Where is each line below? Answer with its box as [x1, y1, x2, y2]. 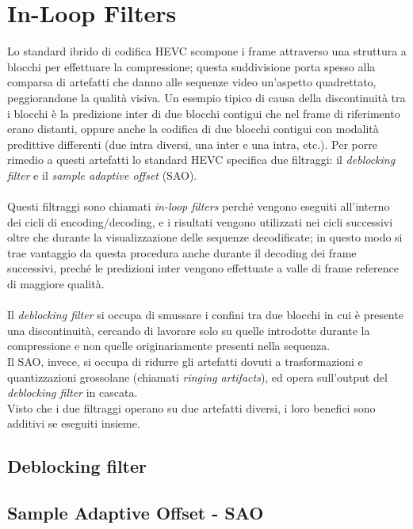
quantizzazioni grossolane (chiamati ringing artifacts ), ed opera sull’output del [7, 368, 388, 385]
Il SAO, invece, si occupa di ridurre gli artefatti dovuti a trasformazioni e [7, 353, 363, 369]
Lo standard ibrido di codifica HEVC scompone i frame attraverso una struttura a [7, 43, 407, 59]
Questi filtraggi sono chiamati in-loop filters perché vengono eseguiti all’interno [7, 198, 390, 215]
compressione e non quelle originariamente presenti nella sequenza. [7, 337, 331, 354]
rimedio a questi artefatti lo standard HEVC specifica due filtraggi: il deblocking [7, 151, 396, 168]
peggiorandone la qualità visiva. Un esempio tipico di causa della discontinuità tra [7, 89, 406, 105]
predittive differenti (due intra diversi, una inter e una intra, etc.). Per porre [7, 135, 377, 152]
